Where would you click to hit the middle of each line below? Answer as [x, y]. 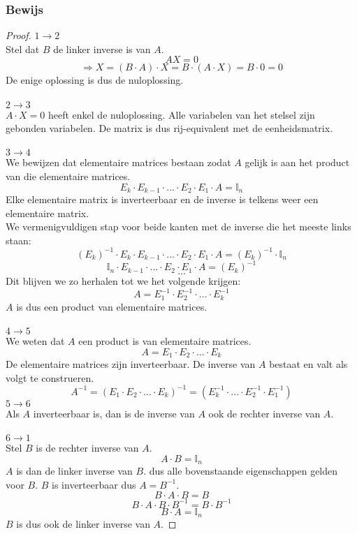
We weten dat [35, 341]
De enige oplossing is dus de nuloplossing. [95, 80]
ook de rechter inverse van [264, 413]
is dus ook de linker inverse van [83, 524]
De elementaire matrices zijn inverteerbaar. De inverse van [131, 364]
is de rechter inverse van [87, 448]
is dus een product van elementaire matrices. [112, 306]
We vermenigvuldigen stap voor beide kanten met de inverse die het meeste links [178, 227]
